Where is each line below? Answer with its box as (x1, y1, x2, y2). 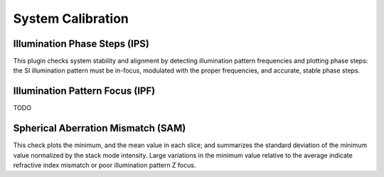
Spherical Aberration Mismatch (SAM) (13, 122, 186, 134)
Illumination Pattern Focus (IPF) (13, 85, 156, 97)
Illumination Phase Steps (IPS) (13, 38, 149, 50)
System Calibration (13, 11, 129, 26)
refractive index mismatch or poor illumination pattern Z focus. (13, 161, 196, 170)
